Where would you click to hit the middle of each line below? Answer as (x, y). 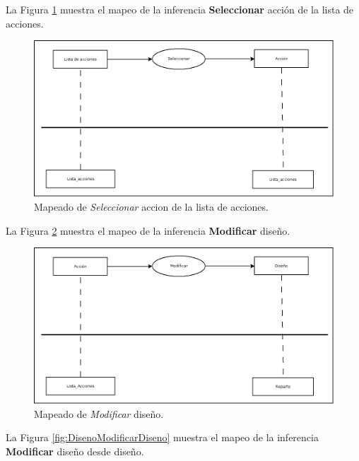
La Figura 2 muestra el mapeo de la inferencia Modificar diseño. (148, 230)
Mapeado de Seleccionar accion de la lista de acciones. (151, 206)
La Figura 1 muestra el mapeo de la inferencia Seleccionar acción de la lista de (180, 9)
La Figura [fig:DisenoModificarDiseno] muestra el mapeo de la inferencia (162, 437)
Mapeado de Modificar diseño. (99, 413)
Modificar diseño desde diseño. (75, 451)
